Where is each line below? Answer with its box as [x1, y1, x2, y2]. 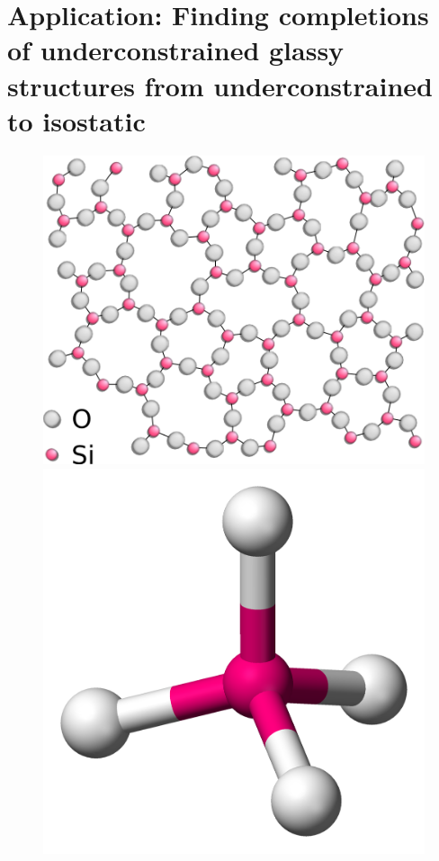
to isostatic [7, 102, 146, 139]
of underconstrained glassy [7, 31, 345, 68]
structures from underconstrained [7, 67, 433, 103]
